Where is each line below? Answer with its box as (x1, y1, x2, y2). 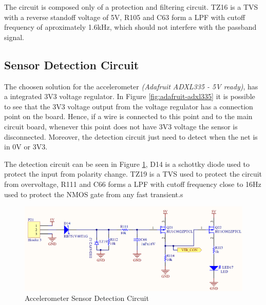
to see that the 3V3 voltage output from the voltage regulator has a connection (4, 101, 253, 111)
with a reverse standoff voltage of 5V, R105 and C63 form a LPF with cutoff (4, 11, 245, 22)
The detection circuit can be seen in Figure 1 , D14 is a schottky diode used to (4, 158, 250, 169)
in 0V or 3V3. (4, 141, 48, 152)
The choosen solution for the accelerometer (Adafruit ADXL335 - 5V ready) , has (4, 81, 258, 91)
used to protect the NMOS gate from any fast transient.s (4, 188, 183, 199)
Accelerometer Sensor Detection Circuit (25, 293, 149, 303)
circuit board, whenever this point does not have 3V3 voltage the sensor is (4, 121, 238, 131)
